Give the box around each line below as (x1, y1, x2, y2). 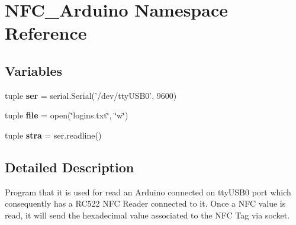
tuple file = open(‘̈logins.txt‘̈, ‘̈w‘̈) (5, 109, 128, 121)
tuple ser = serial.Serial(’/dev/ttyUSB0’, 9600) (5, 89, 177, 101)
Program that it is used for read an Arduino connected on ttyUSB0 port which (5, 185, 291, 198)
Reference (5, 21, 87, 45)
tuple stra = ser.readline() (5, 128, 102, 141)
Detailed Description (5, 157, 134, 176)
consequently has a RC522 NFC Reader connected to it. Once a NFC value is (5, 197, 286, 210)
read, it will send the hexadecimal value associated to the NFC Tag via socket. (5, 208, 290, 221)
